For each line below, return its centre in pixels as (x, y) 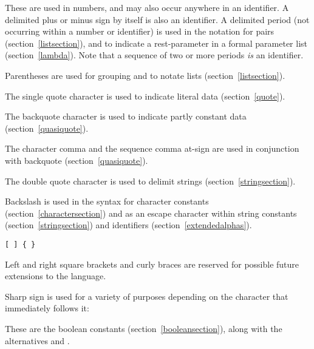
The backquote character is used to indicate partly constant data (126, 116)
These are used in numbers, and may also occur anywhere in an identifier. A (147, 7)
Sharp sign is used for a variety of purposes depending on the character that (147, 296)
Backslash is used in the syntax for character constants (107, 201)
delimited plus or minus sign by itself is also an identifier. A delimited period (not (157, 19)
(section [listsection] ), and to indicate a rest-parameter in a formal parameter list (156, 43)
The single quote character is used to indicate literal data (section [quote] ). (145, 96)
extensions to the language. (56, 276)
